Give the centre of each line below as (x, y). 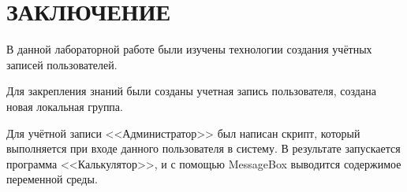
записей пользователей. (62, 64)
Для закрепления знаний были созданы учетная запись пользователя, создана (191, 91)
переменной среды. (52, 179)
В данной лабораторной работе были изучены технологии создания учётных (189, 49)
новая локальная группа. (65, 106)
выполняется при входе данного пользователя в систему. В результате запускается (203, 148)
